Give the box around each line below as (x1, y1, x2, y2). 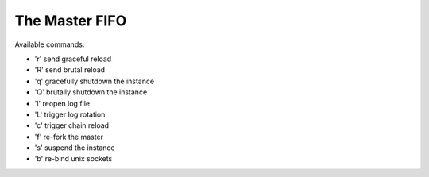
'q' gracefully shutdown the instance (34, 76, 155, 86)
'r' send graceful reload (34, 54, 112, 63)
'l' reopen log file (34, 98, 91, 108)
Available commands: (14, 40, 85, 49)
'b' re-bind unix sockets (34, 154, 113, 164)
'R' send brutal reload (34, 65, 106, 75)
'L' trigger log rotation (34, 110, 106, 119)
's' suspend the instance (34, 143, 115, 152)
